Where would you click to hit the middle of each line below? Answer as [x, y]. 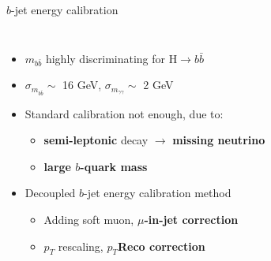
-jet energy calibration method [158, 193]
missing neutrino [219, 140]
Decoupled [50, 193]
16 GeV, [82, 85]
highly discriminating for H [111, 58]
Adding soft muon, [89, 219]
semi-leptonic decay [96, 140]
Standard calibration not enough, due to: [124, 113]
